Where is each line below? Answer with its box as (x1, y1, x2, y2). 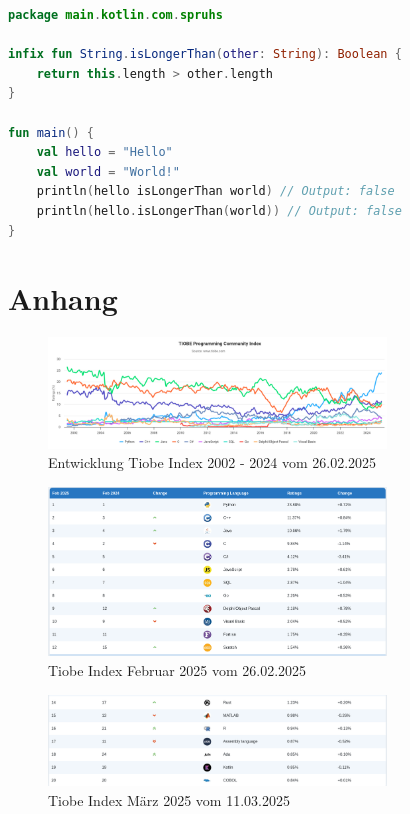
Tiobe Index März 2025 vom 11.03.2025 (48, 789, 290, 810)
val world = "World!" (36, 164, 180, 179)
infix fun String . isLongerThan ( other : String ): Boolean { (8, 47, 402, 62)
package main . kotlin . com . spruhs (8, 8, 223, 22)
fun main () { (8, 125, 94, 140)
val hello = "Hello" (36, 145, 173, 160)
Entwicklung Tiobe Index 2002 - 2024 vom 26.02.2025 (48, 452, 377, 473)
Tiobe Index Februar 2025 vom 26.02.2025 (48, 660, 307, 681)
